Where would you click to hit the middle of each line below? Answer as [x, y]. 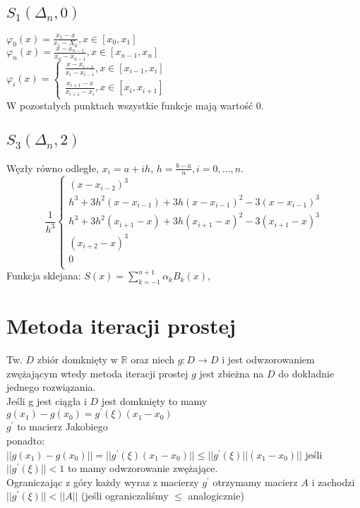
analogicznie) [216, 496]
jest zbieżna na [232, 373]
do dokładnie [306, 373]
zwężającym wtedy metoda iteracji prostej [97, 373]
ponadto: [26, 441]
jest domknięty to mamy [154, 400]
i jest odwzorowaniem [268, 359]
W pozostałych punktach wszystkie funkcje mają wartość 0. [135, 105]
